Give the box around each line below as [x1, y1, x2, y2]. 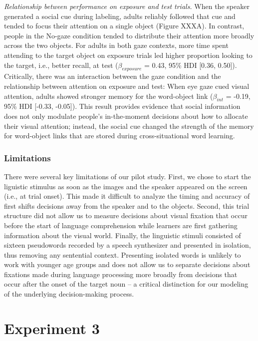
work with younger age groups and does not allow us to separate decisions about [4, 259, 251, 270]
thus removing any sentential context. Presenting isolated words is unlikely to [4, 249, 241, 260]
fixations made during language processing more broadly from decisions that [4, 269, 238, 279]
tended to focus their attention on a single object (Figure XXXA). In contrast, [4, 20, 245, 31]
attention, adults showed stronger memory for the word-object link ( [4, 90, 213, 101]
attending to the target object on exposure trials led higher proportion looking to [4, 49, 253, 60]
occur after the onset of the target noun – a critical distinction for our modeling [4, 279, 249, 289]
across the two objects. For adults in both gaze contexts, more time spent [4, 40, 229, 50]
